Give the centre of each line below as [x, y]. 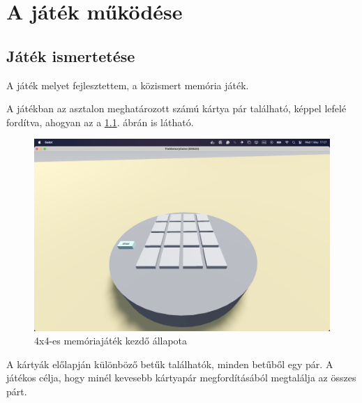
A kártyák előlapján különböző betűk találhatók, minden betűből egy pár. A [170, 364]
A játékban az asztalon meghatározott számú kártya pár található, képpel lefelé [176, 108]
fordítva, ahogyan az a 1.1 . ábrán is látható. [100, 122]
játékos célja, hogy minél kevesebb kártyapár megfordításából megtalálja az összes [181, 378]
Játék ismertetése [71, 55]
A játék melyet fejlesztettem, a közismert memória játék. [128, 85]
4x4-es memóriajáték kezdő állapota [111, 341]
